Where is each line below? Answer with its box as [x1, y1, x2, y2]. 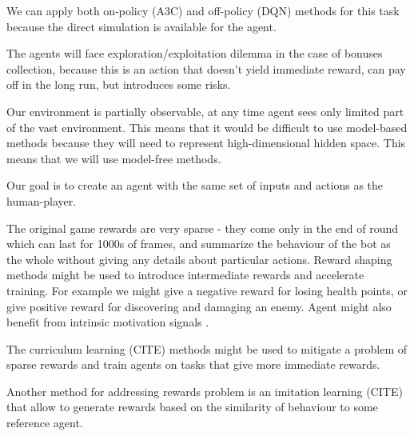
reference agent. [6, 414, 83, 431]
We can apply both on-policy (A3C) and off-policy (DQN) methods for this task [6, 2, 400, 18]
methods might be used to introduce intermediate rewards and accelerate [6, 266, 364, 283]
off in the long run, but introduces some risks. [6, 76, 231, 93]
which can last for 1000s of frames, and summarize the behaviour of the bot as [6, 235, 391, 252]
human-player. [6, 192, 77, 209]
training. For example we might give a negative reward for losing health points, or [6, 282, 408, 298]
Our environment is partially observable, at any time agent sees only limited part [6, 102, 404, 119]
